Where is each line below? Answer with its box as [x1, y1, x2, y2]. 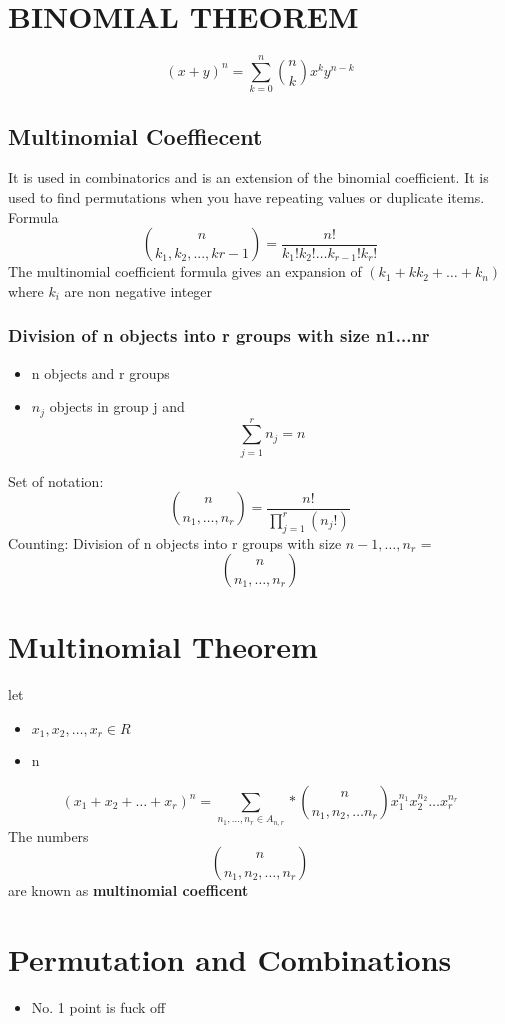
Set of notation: [8, 470, 104, 491]
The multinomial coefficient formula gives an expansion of [8, 261, 362, 282]
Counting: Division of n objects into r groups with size [8, 532, 342, 553]
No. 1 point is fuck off [31, 997, 166, 1018]
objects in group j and [49, 396, 185, 417]
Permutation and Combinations [8, 939, 452, 980]
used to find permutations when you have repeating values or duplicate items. [8, 187, 485, 208]
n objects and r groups [31, 362, 170, 383]
